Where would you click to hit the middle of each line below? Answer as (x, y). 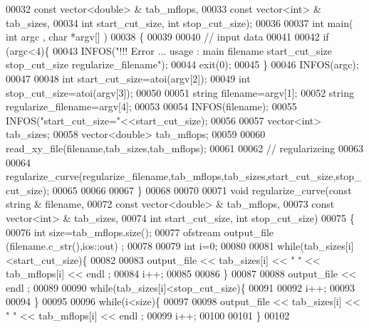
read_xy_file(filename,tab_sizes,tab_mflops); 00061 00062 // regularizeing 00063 (185, 148)
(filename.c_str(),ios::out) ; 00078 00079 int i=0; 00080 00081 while (153, 246)
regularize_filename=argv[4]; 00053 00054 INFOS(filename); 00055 (151, 106)
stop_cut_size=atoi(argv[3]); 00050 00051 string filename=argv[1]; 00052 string (180, 92)
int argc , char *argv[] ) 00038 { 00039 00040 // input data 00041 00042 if (167, 37)
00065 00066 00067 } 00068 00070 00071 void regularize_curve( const (202, 190)
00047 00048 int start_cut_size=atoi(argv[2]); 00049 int (128, 78)
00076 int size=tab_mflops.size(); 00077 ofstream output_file (140, 232)
